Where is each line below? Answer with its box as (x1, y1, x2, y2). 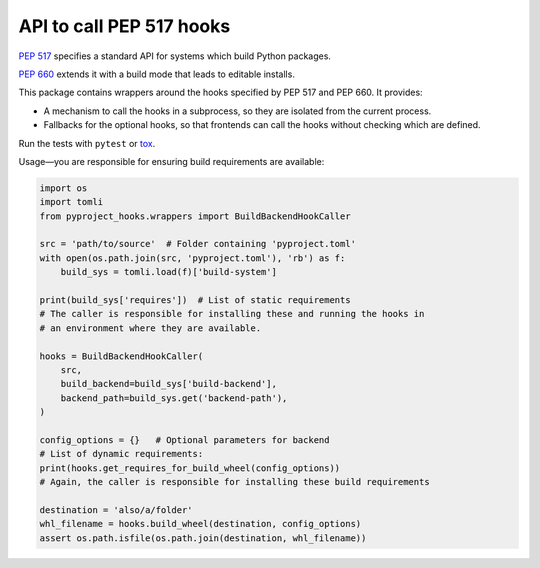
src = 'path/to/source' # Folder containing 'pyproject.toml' (39, 238, 357, 250)
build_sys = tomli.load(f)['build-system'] (60, 266, 277, 278)
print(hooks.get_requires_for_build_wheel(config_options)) (39, 462, 341, 474)
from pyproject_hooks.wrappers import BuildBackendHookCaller (39, 210, 351, 222)
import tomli (39, 196, 104, 208)
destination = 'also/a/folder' (39, 504, 194, 515)
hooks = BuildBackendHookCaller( (39, 350, 204, 362)
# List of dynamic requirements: (39, 448, 204, 460)
